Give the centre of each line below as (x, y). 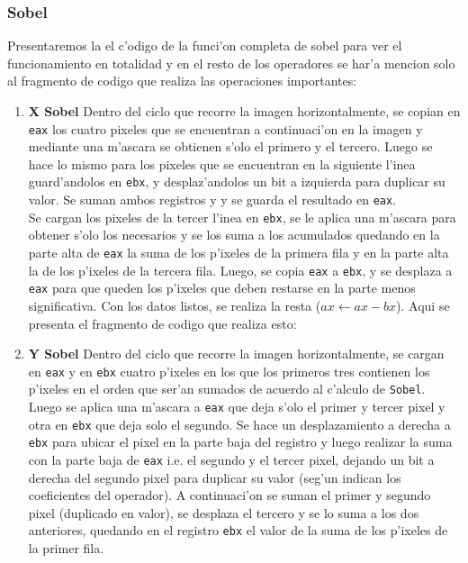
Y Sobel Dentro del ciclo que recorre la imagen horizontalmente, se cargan (236, 354)
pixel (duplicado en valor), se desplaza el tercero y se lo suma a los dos (224, 512)
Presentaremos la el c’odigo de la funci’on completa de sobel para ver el (205, 45)
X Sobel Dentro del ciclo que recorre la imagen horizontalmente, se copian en (244, 111)
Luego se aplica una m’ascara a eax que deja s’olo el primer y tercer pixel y (237, 407)
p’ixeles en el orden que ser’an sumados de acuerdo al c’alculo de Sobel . (227, 389)
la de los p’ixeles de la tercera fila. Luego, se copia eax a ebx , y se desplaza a (240, 270)
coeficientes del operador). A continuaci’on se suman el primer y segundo (229, 495)
